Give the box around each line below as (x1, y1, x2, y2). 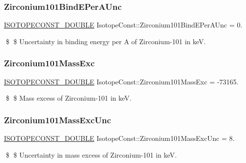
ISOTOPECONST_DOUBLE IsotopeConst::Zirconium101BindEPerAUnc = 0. (4, 20, 243, 30)
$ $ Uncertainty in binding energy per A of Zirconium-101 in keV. (5, 36, 206, 46)
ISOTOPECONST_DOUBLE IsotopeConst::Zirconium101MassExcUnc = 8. (4, 133, 235, 143)
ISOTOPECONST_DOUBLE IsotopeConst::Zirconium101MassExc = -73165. (4, 76, 239, 86)
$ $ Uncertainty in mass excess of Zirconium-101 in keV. (5, 149, 177, 160)
